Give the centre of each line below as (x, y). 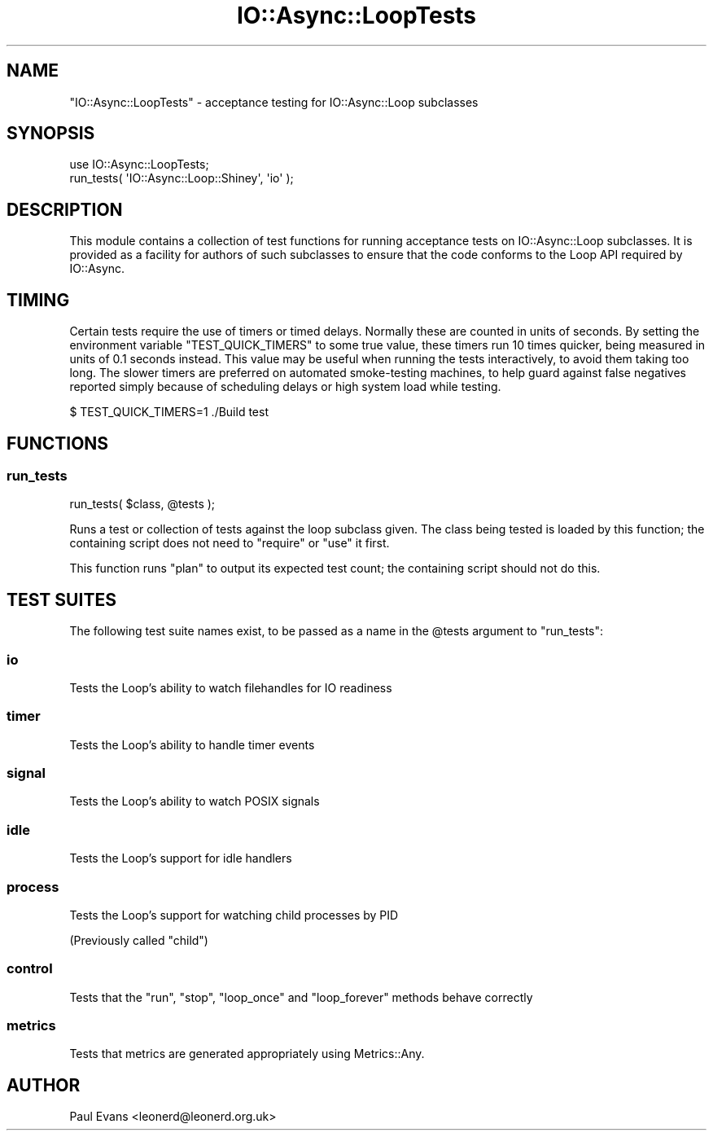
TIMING (38, 300)
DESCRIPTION (65, 209)
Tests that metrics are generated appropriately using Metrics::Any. (247, 1054)
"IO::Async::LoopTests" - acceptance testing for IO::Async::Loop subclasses (274, 102)
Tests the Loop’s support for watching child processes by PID (234, 915)
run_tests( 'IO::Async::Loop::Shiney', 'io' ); (182, 178)
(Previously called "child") (139, 940)
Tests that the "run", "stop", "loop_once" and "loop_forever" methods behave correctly (301, 997)
